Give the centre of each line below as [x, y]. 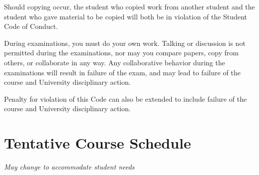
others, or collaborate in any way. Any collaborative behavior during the [115, 62]
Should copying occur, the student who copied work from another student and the [129, 6]
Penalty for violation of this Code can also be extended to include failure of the [126, 98]
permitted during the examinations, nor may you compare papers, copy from [122, 53]
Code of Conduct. [31, 26]
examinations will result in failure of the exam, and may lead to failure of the [122, 72]
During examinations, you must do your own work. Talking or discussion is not [125, 43]
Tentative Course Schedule [98, 143]
